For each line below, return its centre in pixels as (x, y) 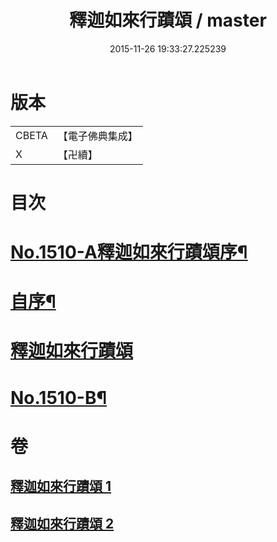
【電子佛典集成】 (97, 136)
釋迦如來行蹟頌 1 (61, 486)
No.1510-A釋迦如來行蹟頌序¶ (129, 252)
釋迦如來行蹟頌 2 (62, 523)
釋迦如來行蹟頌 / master (168, 20)
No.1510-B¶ (59, 397)
